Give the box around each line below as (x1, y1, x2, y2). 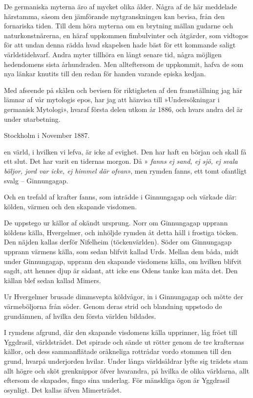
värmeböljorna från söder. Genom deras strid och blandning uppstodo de (4, 301, 222, 311)
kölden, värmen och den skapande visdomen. (4, 201, 137, 211)
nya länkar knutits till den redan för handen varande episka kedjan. (4, 68, 206, 79)
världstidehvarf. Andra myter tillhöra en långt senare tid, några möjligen (4, 49, 222, 59)
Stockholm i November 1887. (4, 130, 90, 140)
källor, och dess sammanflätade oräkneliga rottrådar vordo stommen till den (4, 346, 232, 356)
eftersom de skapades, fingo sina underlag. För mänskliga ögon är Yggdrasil (4, 375, 230, 385)
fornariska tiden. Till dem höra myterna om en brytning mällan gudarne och (4, 21, 233, 31)
